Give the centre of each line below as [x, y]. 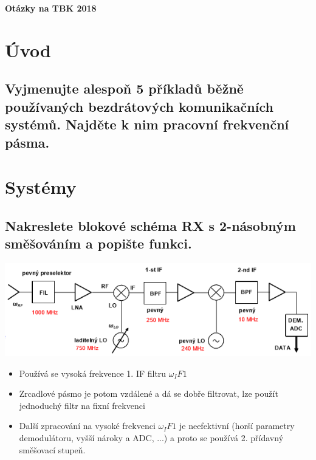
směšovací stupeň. [52, 449]
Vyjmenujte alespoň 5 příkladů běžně [124, 88]
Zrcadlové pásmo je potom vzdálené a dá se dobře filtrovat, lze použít [149, 393]
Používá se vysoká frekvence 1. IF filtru [93, 373]
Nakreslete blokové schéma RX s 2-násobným [150, 225]
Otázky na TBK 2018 [51, 8]
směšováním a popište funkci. [98, 243]
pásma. [27, 142]
